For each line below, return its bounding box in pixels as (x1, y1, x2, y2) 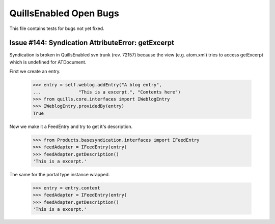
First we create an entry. (9, 69, 61, 75)
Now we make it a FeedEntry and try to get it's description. (9, 123, 133, 130)
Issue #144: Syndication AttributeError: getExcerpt (9, 39, 174, 47)
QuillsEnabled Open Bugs (9, 8, 119, 19)
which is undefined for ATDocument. (9, 59, 87, 65)
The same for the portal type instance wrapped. (9, 171, 110, 177)
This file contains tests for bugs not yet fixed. (9, 25, 104, 31)
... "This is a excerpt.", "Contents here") (33, 89, 181, 95)
